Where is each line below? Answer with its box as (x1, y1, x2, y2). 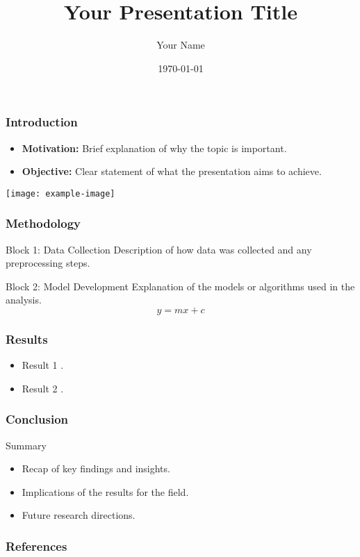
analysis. (6, 292, 42, 307)
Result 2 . (22, 381, 64, 395)
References (6, 537, 67, 554)
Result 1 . (22, 358, 64, 372)
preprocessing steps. (6, 256, 90, 270)
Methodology (6, 215, 81, 232)
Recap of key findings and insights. (22, 461, 170, 476)
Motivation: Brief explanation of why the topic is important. (22, 140, 287, 155)
